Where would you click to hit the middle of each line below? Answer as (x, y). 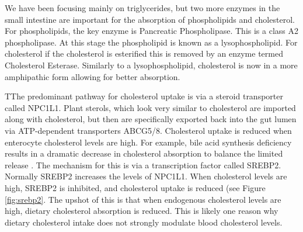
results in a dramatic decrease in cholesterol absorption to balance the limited (144, 153)
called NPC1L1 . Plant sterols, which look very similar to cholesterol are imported (150, 107)
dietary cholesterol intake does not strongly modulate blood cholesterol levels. (144, 222)
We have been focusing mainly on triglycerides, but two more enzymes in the (142, 8)
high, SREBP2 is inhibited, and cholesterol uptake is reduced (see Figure (135, 187)
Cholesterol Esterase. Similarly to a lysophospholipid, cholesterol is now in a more (151, 65)
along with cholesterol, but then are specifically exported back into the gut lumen (151, 119)
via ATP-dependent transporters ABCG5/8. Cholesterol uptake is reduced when (148, 130)
